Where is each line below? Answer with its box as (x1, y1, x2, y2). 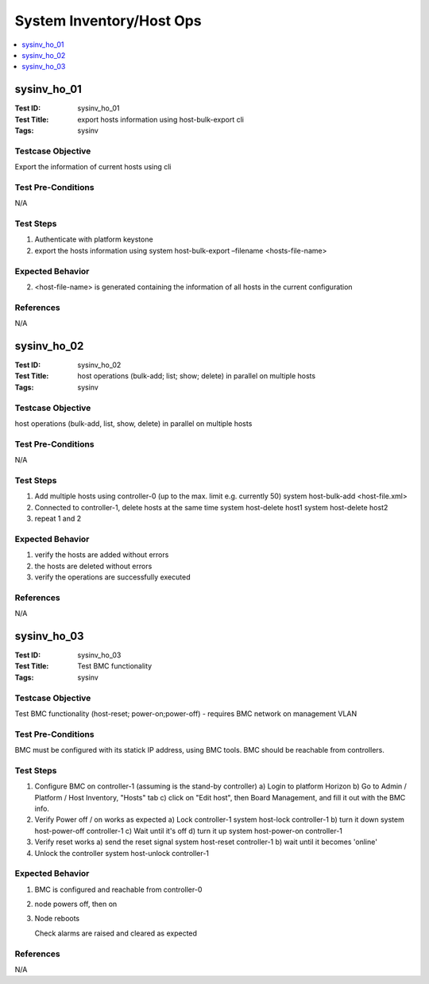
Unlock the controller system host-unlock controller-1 (34, 848, 210, 858)
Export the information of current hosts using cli (14, 162, 172, 172)
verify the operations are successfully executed (34, 572, 191, 582)
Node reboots (34, 914, 80, 924)
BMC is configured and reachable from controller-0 (34, 885, 203, 894)
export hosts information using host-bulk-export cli (77, 114, 244, 124)
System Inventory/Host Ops (14, 12, 202, 29)
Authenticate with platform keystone (34, 234, 154, 244)
